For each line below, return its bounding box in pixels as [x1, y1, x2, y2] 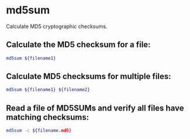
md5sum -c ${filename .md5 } [6, 128, 72, 134]
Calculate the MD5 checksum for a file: [6, 40, 151, 50]
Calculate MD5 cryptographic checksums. [6, 23, 108, 30]
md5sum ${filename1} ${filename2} [6, 87, 91, 93]
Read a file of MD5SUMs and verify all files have [6, 103, 184, 113]
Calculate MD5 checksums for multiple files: [6, 71, 171, 82]
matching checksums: [6, 112, 89, 122]
